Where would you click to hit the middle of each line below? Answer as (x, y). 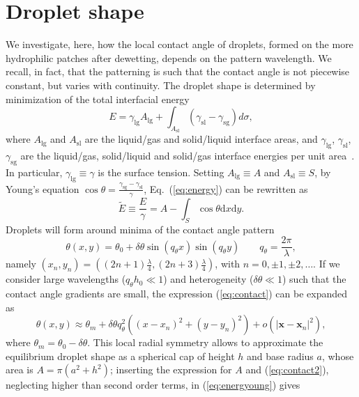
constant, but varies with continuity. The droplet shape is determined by (161, 85)
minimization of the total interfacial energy (98, 99)
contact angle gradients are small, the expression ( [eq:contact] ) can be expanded (177, 294)
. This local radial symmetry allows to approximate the (205, 342)
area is (20, 369)
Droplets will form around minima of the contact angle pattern (140, 229)
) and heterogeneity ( (208, 279)
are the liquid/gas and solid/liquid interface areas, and (201, 139)
